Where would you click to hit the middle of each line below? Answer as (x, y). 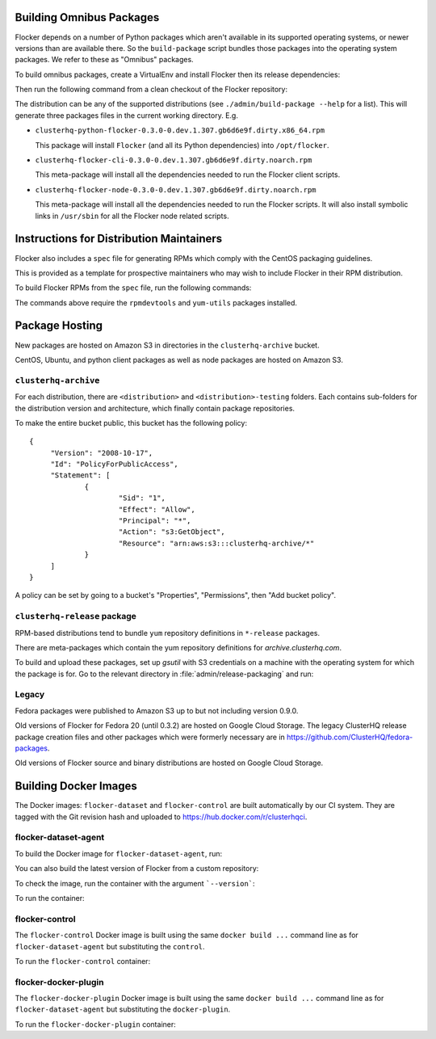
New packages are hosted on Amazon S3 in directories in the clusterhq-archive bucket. (167, 345)
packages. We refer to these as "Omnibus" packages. (104, 60)
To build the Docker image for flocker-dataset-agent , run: (119, 853)
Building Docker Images (76, 787)
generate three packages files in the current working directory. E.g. (126, 115)
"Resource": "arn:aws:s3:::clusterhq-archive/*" (216, 543)
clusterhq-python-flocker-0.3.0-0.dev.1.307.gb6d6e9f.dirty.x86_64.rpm (180, 130)
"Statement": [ (80, 475)
